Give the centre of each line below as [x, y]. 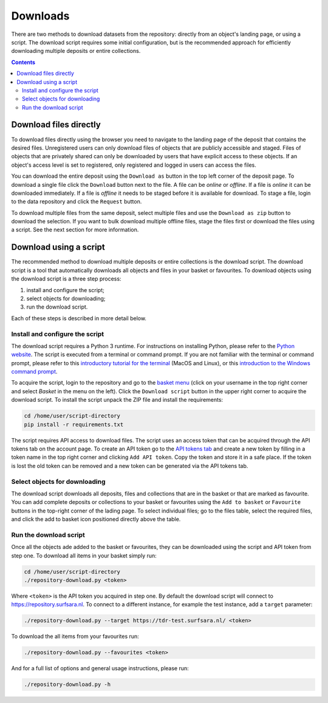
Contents [23, 62]
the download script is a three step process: [66, 279]
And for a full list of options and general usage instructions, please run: [100, 668]
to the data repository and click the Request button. [77, 201]
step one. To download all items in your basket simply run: [84, 555]
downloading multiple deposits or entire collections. [76, 51]
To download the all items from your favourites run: [75, 637]
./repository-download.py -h [67, 684]
